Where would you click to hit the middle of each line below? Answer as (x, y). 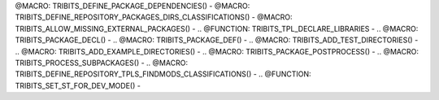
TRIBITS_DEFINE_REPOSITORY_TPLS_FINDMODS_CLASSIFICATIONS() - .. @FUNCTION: (163, 74)
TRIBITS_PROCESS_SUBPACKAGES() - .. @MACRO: (102, 63)
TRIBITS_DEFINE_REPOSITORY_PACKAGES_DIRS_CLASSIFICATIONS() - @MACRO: (154, 17)
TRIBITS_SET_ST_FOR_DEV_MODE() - (78, 85)
